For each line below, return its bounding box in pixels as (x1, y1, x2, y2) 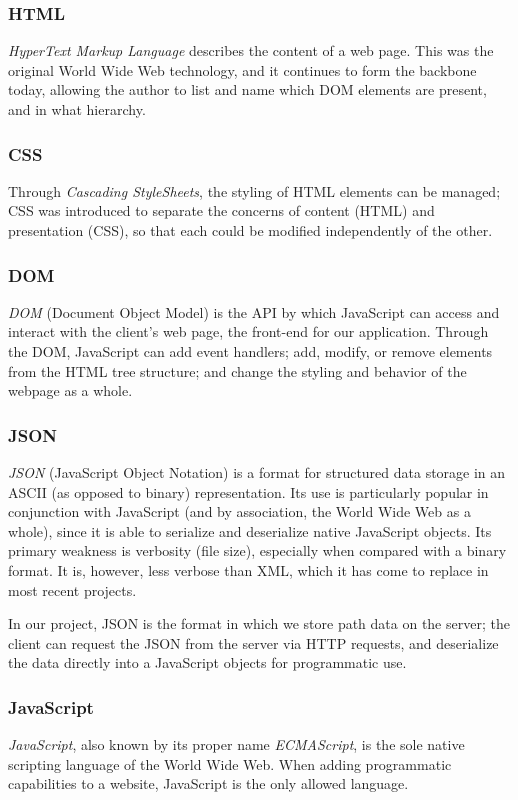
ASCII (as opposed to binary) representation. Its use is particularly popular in (8, 481, 489, 502)
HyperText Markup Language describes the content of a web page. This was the (8, 40, 494, 61)
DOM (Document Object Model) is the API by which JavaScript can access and (8, 301, 500, 322)
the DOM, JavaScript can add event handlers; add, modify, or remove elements (8, 341, 493, 361)
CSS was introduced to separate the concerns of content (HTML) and (8, 200, 435, 221)
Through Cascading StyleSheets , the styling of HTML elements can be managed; (8, 180, 501, 201)
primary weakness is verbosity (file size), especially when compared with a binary (8, 540, 507, 561)
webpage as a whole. (8, 380, 133, 401)
